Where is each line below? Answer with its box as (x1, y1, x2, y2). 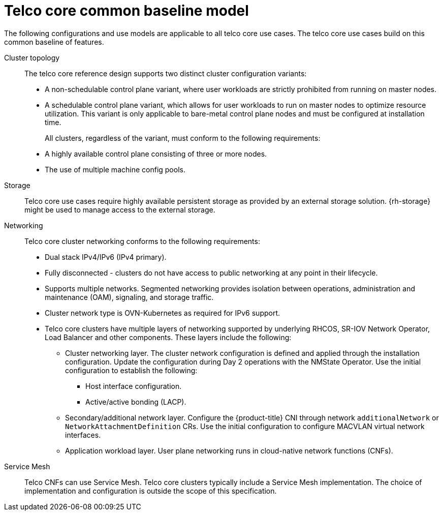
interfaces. (65, 430, 101, 439)
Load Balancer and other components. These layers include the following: (45, 332, 292, 342)
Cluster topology (4, 53, 60, 62)
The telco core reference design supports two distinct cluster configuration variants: (24, 69, 307, 78)
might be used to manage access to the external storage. (24, 205, 215, 214)
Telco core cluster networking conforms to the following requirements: (24, 236, 260, 246)
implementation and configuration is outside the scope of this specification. (24, 486, 277, 495)
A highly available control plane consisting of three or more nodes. (45, 149, 267, 158)
